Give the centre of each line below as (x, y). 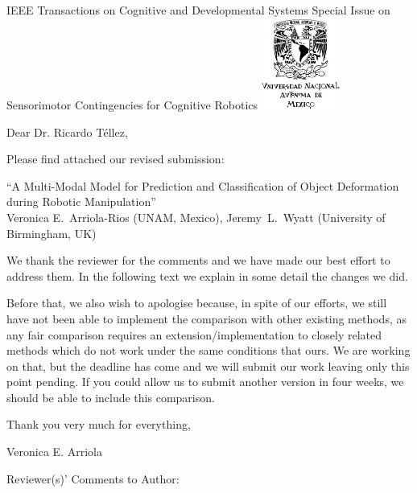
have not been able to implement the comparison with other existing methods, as (206, 318)
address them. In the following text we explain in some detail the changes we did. (207, 275)
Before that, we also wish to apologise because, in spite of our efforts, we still (197, 303)
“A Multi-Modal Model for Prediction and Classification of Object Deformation (203, 185)
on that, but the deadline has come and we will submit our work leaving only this (208, 366)
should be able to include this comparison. (111, 397)
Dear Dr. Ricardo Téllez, (67, 131)
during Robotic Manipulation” (81, 201)
